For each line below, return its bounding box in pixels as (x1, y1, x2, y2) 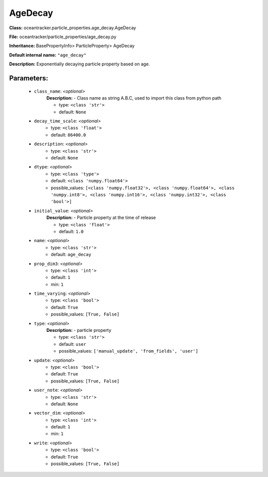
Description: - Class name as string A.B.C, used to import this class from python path (46, 95, 222, 101)
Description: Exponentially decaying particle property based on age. (9, 61, 150, 67)
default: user (59, 341, 86, 347)
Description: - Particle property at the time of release (46, 214, 156, 220)
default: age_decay (51, 252, 91, 258)
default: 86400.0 (51, 132, 86, 138)
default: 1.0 (59, 228, 84, 234)
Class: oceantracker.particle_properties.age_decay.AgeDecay (9, 25, 136, 31)
